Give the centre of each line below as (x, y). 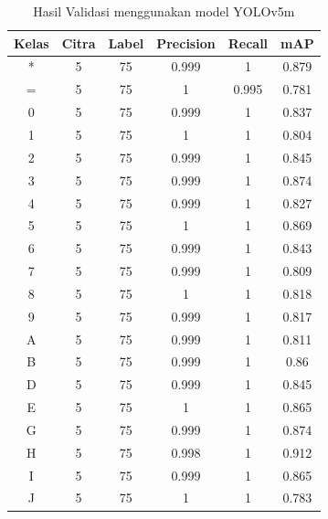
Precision (186, 42)
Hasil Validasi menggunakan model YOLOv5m (164, 11)
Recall (248, 42)
